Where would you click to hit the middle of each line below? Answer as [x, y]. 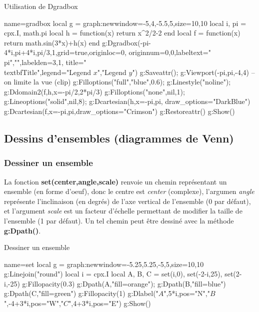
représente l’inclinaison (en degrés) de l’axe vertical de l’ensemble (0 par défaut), [127, 201]
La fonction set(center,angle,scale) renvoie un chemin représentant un [115, 181]
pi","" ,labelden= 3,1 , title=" [45, 62]
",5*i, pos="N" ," [187, 293]
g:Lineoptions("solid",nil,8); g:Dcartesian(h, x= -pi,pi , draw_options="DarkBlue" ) [127, 101]
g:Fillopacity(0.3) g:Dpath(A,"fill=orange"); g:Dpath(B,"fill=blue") [124, 283]
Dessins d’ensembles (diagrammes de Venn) [119, 138]
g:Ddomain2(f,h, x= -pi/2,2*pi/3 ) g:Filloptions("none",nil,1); [94, 91]
